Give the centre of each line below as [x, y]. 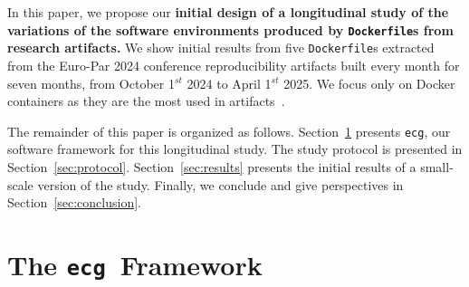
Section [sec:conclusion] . [74, 202]
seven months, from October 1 [91, 83]
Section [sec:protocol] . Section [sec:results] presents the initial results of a [212, 166]
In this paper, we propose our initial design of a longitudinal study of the [228, 12]
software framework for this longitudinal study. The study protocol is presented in [235, 149]
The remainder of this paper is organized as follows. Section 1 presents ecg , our [229, 131]
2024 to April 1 [229, 83]
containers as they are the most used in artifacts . [146, 101]
